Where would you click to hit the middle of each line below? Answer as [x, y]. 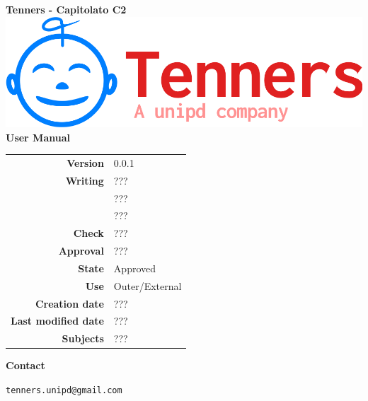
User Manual [38, 137]
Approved [135, 268]
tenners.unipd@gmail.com [64, 390]
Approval [81, 251]
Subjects [83, 338]
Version [85, 162]
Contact [25, 365]
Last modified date [57, 321]
